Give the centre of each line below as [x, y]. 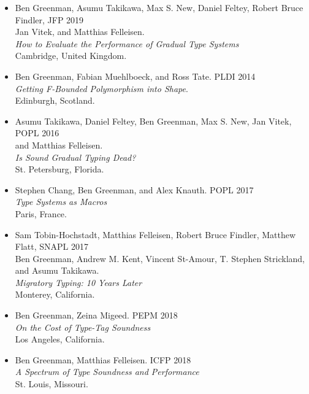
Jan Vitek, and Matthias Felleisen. [80, 32]
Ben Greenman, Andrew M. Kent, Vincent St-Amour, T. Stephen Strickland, [160, 258]
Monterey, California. [55, 294]
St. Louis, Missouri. [51, 384]
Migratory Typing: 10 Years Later [78, 282]
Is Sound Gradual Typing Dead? [75, 157]
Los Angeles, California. [60, 339]
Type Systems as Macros [61, 202]
